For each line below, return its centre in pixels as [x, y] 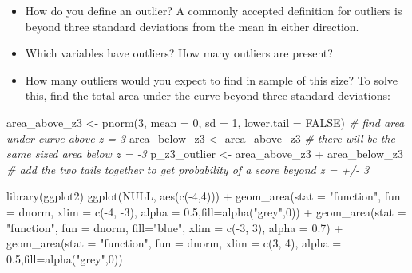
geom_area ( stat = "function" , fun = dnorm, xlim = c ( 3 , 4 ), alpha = [174, 243]
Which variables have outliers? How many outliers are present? [179, 53]
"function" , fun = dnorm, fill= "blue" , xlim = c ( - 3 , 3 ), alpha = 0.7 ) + [175, 227]
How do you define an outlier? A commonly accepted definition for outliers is [214, 10]
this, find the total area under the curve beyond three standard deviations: [208, 95]
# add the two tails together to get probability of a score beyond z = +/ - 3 [188, 169]
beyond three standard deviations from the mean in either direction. [192, 26]
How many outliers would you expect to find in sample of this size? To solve [212, 79]
